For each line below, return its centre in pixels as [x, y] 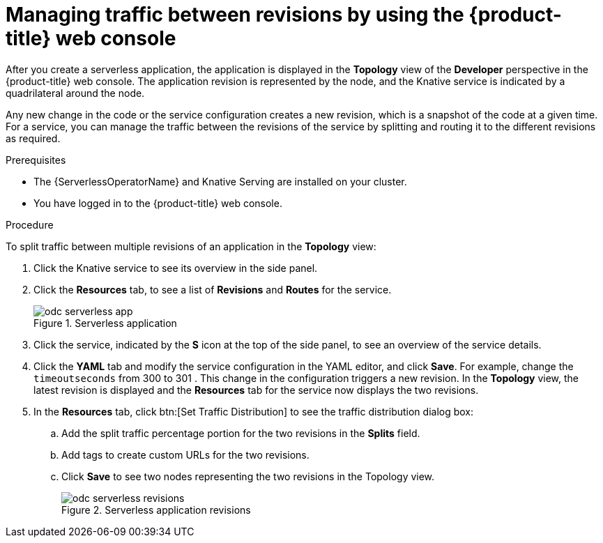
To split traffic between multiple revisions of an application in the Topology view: [191, 246]
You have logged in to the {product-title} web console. [158, 203]
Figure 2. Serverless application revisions [156, 510]
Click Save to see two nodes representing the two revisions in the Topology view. [248, 476]
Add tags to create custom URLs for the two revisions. [185, 454]
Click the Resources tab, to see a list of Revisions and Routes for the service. [213, 289]
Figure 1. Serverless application [105, 323]
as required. [33, 138]
